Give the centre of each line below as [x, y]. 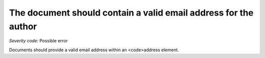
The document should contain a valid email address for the [131, 13]
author [23, 26]
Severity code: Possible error [39, 41]
